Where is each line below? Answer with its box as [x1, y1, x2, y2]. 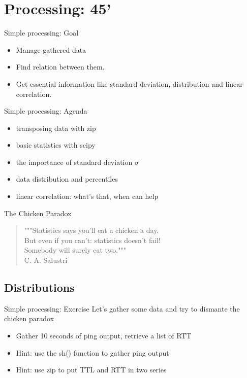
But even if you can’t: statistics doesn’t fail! [24, 234, 161, 245]
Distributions [4, 280, 75, 295]
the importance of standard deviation [16, 156, 133, 167]
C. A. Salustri [24, 255, 68, 265]
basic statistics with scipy [16, 140, 96, 150]
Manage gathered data [16, 44, 86, 55]
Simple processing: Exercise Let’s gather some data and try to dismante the [4, 303, 240, 314]
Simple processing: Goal [4, 27, 79, 38]
